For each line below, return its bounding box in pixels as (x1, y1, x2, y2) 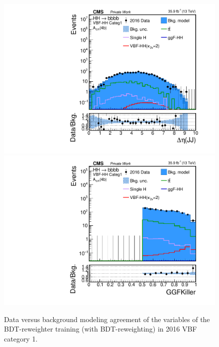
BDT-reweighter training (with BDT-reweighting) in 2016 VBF (4, 324, 197, 334)
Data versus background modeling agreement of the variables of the (4, 314, 210, 324)
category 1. (4, 333, 38, 344)
